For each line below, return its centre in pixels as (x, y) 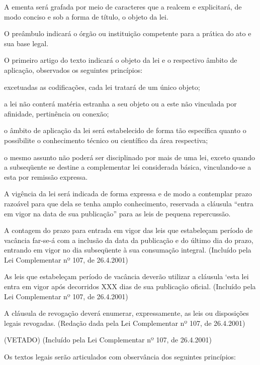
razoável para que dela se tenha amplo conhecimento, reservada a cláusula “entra (129, 203)
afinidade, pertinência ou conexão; (57, 113)
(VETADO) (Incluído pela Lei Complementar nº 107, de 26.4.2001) (108, 340)
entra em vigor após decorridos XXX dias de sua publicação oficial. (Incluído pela (130, 286)
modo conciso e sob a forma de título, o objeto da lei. (86, 16)
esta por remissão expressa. (46, 176)
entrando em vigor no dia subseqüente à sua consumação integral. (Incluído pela (128, 250)
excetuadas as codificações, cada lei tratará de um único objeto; (102, 87)
